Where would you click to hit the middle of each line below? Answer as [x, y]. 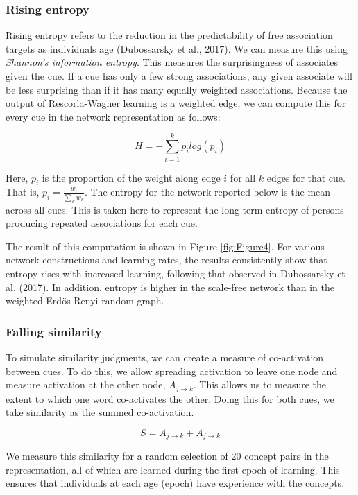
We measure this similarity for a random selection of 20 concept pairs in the [167, 456]
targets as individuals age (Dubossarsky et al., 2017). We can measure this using [177, 48]
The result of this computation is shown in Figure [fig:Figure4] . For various [165, 246]
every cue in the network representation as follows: [113, 116]
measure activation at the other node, [86, 384]
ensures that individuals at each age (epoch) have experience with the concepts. [175, 483]
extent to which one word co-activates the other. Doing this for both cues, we [170, 398]
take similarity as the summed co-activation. [100, 412]
